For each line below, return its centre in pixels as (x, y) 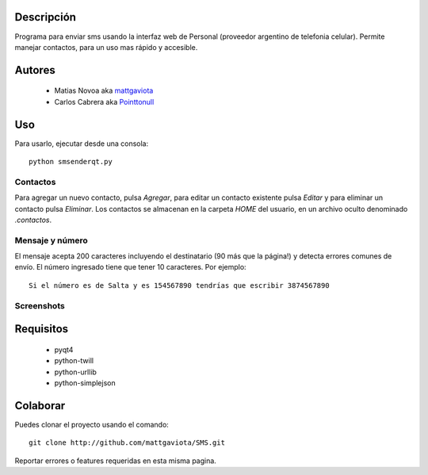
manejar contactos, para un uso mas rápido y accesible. (106, 47)
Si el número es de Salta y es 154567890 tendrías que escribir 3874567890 (179, 285)
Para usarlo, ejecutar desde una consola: (82, 144)
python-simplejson (85, 383)
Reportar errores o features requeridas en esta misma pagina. (116, 461)
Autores (35, 70)
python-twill (74, 361)
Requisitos (42, 329)
